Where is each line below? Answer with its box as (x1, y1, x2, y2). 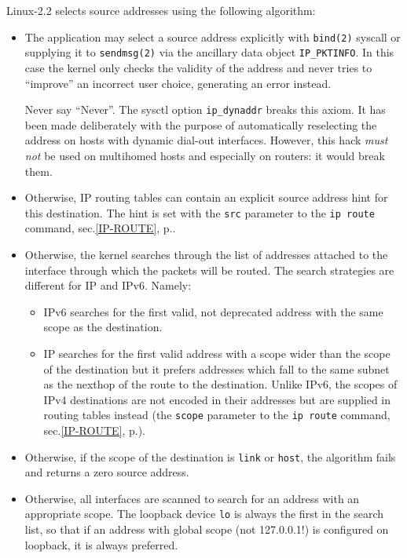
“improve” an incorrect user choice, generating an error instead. (24, 75, 332, 91)
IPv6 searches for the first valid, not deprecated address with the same (43, 303, 383, 319)
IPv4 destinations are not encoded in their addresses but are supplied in (43, 391, 391, 407)
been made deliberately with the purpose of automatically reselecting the (24, 116, 377, 133)
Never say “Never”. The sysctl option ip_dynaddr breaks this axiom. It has (24, 101, 386, 118)
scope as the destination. (43, 319, 163, 335)
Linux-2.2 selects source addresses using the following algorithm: (6, 2, 316, 18)
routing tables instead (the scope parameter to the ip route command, (43, 407, 390, 423)
